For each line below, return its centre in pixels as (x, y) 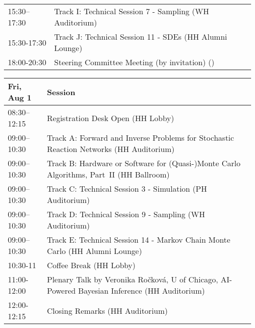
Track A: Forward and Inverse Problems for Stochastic (140, 138)
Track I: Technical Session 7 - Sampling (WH (132, 11)
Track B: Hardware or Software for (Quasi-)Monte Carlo (144, 163)
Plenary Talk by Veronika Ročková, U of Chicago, (132, 279)
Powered (61, 290)
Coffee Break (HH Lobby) (91, 265)
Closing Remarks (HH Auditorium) (107, 310)
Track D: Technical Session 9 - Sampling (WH (126, 214)
